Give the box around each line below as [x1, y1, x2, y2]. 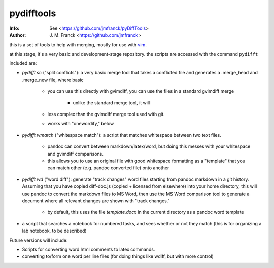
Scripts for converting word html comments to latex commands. [22, 246, 155, 252]
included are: [9, 60, 37, 66]
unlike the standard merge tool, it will [73, 99, 150, 106]
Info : [9, 25, 20, 31]
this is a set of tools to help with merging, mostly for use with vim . [9, 42, 147, 48]
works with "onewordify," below [47, 121, 114, 127]
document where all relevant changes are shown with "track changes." [22, 198, 170, 204]
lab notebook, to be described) [22, 228, 87, 234]
